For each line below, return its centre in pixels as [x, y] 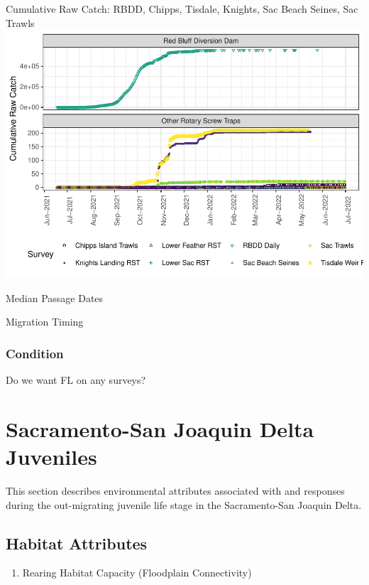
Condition [35, 353]
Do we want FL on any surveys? [76, 380]
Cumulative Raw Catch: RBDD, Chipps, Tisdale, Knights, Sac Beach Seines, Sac [182, 9]
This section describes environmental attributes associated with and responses [175, 491]
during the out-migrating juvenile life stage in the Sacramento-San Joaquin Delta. [184, 504]
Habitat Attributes [77, 543]
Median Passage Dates [55, 297]
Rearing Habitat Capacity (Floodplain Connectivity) [137, 573]
